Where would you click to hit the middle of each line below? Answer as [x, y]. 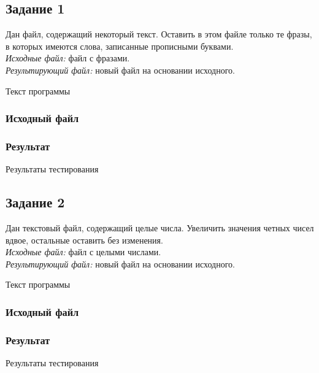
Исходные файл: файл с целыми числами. [83, 252]
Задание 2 [35, 202]
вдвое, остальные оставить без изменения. [84, 240]
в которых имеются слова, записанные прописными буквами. [120, 46]
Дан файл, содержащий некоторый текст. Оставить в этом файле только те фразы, [159, 34]
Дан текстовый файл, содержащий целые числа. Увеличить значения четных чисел [160, 228]
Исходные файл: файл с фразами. [68, 58]
